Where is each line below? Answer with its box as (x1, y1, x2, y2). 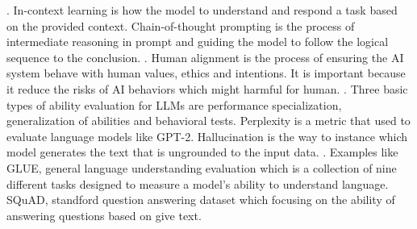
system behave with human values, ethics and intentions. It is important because (6, 65, 406, 81)
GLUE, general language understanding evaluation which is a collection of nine (6, 159, 397, 176)
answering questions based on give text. (6, 206, 202, 223)
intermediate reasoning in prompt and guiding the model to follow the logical (6, 33, 389, 50)
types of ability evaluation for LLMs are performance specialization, (6, 96, 342, 113)
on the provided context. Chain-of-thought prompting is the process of (6, 17, 355, 34)
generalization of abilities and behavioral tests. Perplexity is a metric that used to (6, 112, 411, 129)
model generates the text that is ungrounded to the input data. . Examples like (6, 144, 398, 160)
